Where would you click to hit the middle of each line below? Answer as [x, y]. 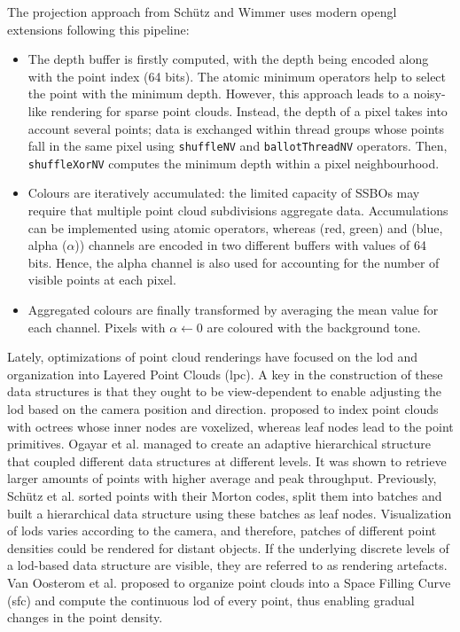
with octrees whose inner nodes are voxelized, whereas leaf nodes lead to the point [230, 426]
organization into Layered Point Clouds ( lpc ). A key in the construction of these [225, 374]
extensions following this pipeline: [98, 29]
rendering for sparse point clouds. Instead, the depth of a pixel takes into [249, 110]
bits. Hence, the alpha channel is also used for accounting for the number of [234, 262]
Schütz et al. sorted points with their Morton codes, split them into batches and [225, 495]
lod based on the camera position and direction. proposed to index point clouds [223, 409]
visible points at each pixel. [102, 280]
